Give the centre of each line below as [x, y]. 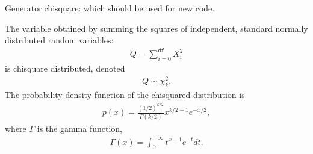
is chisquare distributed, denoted [65, 68]
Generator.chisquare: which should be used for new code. [110, 8]
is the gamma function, [80, 128]
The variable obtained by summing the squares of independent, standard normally [156, 28]
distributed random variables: [59, 40]
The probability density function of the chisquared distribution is [125, 94]
